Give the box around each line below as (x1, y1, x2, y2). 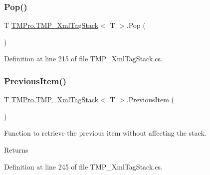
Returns (4, 145, 28, 155)
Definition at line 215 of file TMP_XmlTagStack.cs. (4, 53, 163, 64)
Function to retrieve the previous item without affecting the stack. (4, 128, 207, 138)
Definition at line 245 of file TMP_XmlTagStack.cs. (4, 161, 163, 172)
